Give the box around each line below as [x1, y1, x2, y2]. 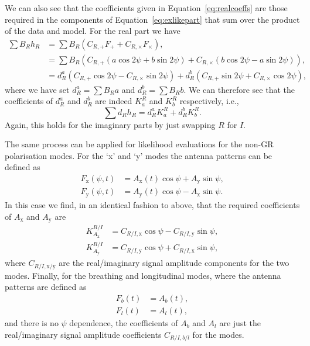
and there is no [5, 317, 59, 328]
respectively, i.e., [179, 95, 239, 107]
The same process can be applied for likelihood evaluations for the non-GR [5, 138, 274, 150]
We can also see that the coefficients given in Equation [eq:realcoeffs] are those [5, 2, 288, 13]
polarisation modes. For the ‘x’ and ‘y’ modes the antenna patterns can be [5, 149, 272, 161]
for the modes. [192, 328, 244, 340]
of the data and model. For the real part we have [5, 25, 180, 37]
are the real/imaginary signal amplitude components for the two [59, 257, 289, 269]
